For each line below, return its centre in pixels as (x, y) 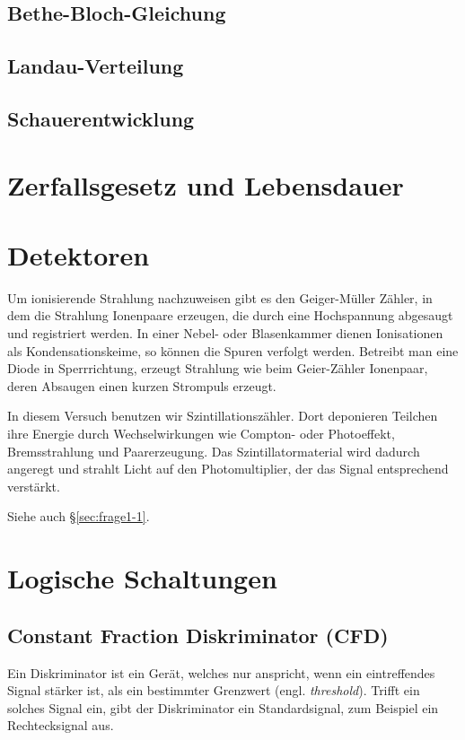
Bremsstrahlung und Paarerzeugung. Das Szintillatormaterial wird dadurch (214, 451)
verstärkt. (34, 486)
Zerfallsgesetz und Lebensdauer (206, 184)
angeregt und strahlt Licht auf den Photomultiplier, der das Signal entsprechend (228, 469)
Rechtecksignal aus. (61, 725)
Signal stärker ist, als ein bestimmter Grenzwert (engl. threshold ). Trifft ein (214, 690)
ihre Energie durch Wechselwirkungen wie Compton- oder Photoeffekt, (201, 433)
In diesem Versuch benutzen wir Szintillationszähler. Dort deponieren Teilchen (223, 416)
